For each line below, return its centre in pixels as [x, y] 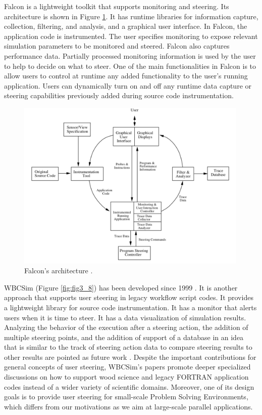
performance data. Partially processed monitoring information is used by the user [130, 55]
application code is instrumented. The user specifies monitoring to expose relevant [131, 36]
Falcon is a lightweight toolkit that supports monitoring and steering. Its [117, 6]
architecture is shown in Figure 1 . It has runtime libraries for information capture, [131, 16]
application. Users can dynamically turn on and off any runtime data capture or [128, 85]
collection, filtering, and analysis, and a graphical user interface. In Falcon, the [126, 26]
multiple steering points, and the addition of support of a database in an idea [124, 337]
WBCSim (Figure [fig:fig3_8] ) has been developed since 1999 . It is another [121, 287]
